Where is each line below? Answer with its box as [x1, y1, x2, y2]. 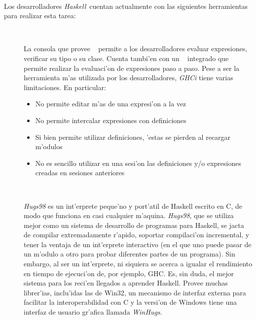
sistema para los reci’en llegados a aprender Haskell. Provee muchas [24, 278, 228, 288]
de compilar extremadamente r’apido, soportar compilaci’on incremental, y [24, 229, 250, 240]
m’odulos [35, 141, 63, 152]
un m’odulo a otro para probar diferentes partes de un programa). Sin [24, 249, 235, 259]
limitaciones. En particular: [24, 82, 106, 92]
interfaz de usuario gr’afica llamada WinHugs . [24, 307, 162, 317]
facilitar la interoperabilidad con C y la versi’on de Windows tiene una [24, 297, 237, 307]
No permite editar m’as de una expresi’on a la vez [35, 98, 186, 109]
